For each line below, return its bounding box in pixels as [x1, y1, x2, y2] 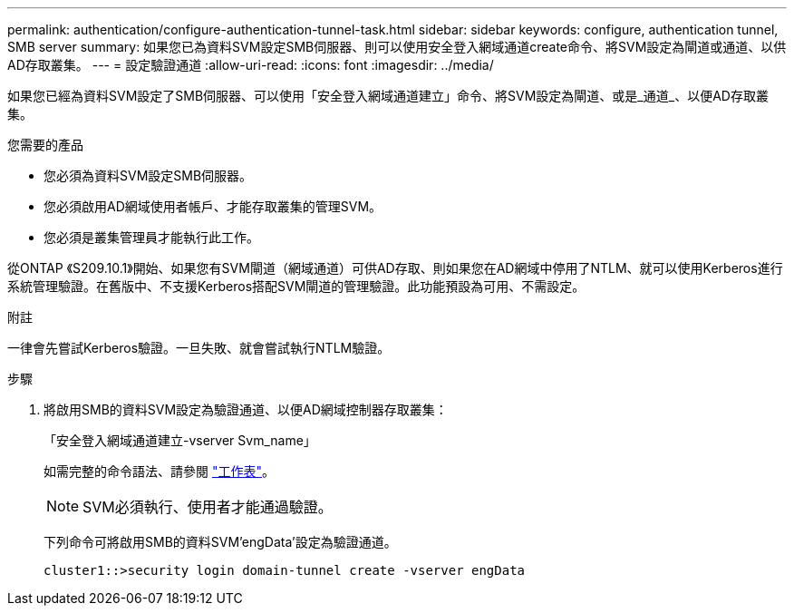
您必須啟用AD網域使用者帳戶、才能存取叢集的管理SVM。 [44, 199, 382, 214]
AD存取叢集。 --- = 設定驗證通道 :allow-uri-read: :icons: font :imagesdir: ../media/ [7, 57, 494, 73]
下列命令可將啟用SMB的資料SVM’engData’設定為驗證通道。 [44, 534, 397, 550]
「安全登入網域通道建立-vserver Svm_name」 [44, 433, 316, 448]
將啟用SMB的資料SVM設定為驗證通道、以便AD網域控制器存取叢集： [44, 402, 448, 417]
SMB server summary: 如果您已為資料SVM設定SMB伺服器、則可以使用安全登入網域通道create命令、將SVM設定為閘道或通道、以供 [7, 39, 787, 54]
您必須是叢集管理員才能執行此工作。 [44, 229, 259, 245]
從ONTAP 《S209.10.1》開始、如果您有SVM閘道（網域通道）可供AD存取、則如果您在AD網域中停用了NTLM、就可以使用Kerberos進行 [7, 260, 783, 276]
